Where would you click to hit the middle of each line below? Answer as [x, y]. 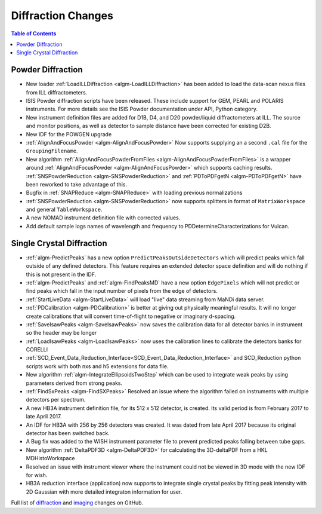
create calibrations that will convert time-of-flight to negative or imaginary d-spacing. [131, 316]
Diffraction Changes [62, 16]
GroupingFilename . [52, 151]
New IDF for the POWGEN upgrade [69, 134]
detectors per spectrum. [56, 400]
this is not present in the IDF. [61, 274]
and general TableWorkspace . [64, 210]
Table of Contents [34, 33]
